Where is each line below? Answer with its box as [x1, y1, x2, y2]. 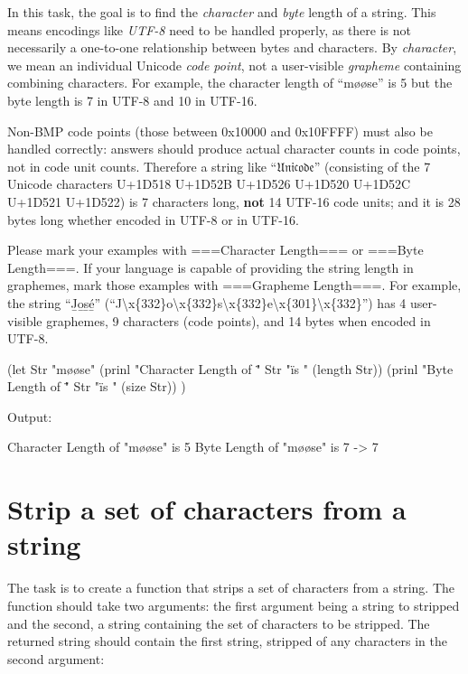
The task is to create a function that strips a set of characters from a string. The [7, 578, 454, 597]
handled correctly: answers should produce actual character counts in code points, [7, 139, 461, 158]
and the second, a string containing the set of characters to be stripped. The [7, 613, 430, 632]
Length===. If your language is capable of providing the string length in [7, 257, 414, 276]
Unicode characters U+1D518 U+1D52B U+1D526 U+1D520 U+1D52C [7, 174, 411, 193]
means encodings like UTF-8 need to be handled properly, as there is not [7, 20, 411, 39]
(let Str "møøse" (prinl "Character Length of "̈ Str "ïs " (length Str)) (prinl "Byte [7, 359, 454, 378]
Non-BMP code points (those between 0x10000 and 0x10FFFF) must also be [7, 121, 433, 140]
